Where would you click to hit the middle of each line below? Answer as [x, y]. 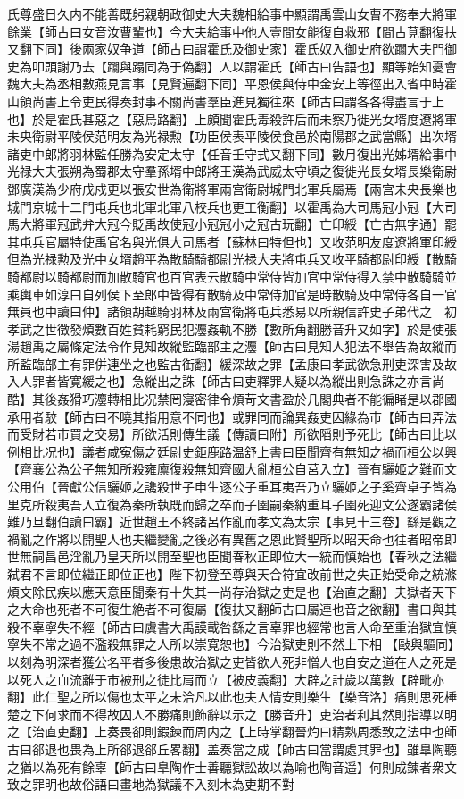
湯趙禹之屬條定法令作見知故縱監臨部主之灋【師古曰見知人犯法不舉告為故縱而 [232, 346]
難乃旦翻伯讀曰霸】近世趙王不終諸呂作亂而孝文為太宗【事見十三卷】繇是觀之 [232, 521]
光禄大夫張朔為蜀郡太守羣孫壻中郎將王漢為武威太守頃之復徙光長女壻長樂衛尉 [232, 171]
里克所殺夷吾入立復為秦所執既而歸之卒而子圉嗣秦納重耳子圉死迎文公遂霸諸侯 [232, 504]
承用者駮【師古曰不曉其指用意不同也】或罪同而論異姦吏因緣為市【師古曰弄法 [232, 416]
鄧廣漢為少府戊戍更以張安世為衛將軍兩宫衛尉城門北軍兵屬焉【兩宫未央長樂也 [232, 188]
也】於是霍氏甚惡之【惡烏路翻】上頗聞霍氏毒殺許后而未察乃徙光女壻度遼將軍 [232, 118]
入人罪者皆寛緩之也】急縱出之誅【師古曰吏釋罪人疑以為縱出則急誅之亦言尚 [226, 381]
